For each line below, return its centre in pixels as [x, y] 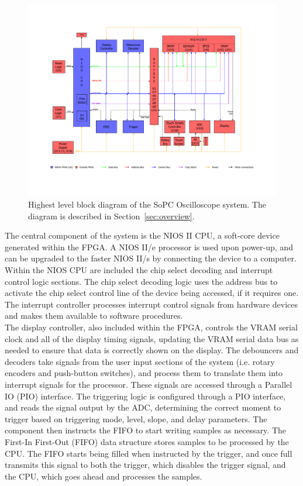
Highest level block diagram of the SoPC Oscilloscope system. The [147, 204]
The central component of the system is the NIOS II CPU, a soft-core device [142, 235]
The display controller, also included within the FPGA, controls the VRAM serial [151, 327]
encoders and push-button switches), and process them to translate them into [144, 373]
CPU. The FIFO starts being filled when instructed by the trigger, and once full [149, 453]
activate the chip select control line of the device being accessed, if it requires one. [152, 293]
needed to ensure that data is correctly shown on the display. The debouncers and [152, 350]
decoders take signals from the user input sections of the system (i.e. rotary [140, 361]
